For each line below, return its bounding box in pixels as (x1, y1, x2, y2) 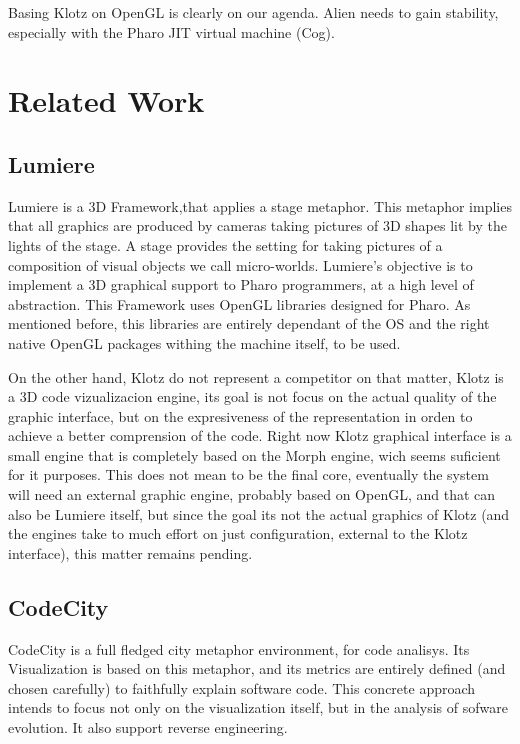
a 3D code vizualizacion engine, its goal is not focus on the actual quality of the (8, 386, 497, 407)
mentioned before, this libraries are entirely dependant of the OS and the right (8, 313, 490, 334)
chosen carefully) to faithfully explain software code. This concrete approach (8, 677, 476, 698)
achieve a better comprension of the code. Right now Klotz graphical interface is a (8, 425, 512, 446)
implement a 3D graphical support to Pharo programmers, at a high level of (8, 274, 474, 295)
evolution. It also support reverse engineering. (8, 717, 288, 738)
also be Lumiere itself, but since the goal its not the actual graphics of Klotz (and (8, 503, 510, 524)
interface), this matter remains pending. (8, 542, 253, 563)
